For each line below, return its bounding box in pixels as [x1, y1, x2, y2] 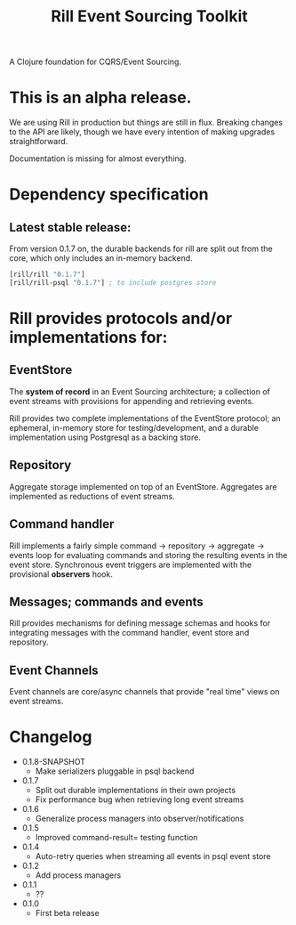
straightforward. [9, 136, 68, 147]
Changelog [9, 727, 92, 747]
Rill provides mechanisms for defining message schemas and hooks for [9, 618, 271, 629]
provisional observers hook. [9, 568, 113, 580]
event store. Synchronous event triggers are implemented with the [9, 559, 252, 570]
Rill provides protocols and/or [9, 309, 233, 329]
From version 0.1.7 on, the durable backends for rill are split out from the [9, 243, 273, 255]
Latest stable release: [9, 220, 132, 235]
